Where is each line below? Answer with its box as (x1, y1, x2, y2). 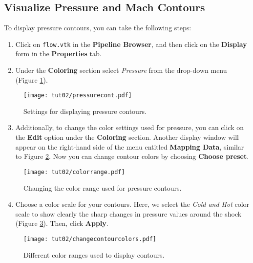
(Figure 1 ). (15, 74, 48, 85)
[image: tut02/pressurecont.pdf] (23, 92, 132, 99)
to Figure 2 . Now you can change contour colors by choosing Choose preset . (15, 151, 249, 161)
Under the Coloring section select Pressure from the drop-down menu (15, 65, 227, 75)
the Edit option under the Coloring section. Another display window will (15, 132, 239, 142)
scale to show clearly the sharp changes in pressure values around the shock (15, 208, 242, 219)
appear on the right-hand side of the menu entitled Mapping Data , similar (15, 141, 244, 152)
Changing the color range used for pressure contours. (23, 182, 182, 193)
